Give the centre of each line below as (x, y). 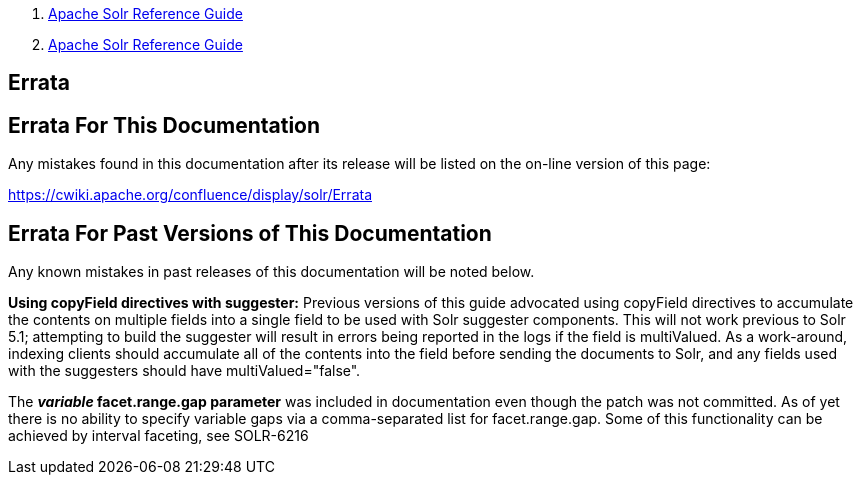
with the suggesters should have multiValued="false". (184, 371)
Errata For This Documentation (164, 125)
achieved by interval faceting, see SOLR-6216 (158, 436)
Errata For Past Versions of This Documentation (250, 233)
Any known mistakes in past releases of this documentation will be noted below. (271, 272)
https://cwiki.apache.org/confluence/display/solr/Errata (190, 195)
